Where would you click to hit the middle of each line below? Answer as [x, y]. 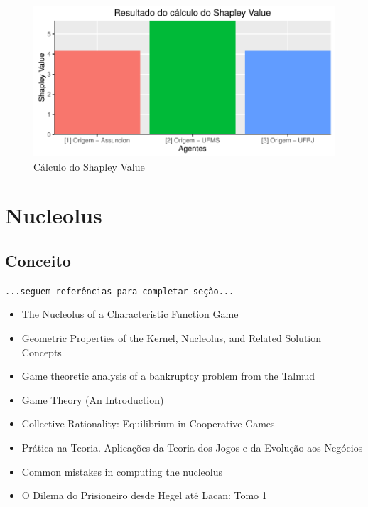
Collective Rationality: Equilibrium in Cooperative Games [148, 423]
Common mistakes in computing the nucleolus [122, 471]
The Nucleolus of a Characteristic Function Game [130, 314]
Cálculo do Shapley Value [89, 166]
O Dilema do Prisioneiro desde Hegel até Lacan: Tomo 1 [144, 495]
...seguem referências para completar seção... [120, 291]
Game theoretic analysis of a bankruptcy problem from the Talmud [168, 376]
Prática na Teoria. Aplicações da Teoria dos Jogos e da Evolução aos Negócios [192, 447]
